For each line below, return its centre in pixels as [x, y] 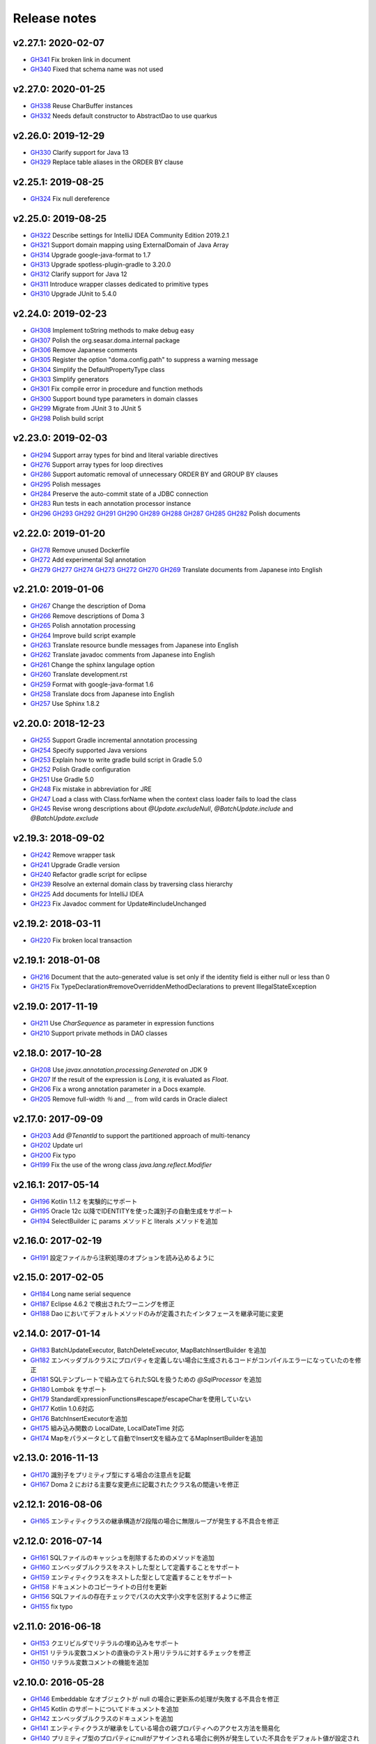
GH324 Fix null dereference [70, 198]
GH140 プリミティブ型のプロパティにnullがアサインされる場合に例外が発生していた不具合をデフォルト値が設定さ [192, 1738]
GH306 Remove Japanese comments [84, 349]
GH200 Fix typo [53, 1155]
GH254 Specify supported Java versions [89, 750]
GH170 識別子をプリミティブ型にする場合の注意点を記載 [111, 1475]
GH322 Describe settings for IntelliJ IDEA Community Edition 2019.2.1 [130, 235]
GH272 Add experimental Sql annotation [88, 560]
